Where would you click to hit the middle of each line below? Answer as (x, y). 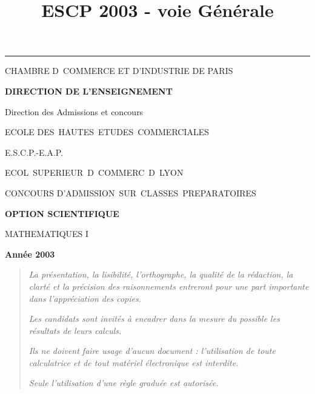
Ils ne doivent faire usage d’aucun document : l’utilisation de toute (152, 351)
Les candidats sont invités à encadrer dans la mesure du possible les (154, 319)
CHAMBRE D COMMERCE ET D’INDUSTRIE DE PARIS (119, 71)
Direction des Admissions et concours (74, 111)
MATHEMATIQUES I (47, 234)
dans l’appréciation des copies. (85, 298)
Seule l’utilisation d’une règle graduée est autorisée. (124, 383)
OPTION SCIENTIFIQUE (62, 213)
